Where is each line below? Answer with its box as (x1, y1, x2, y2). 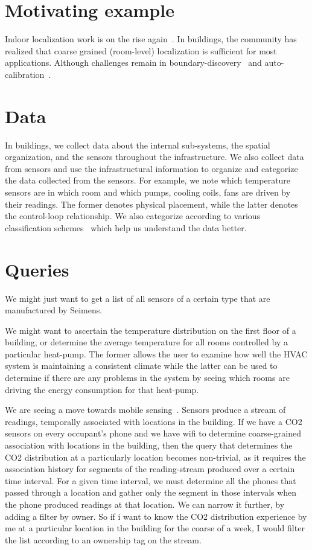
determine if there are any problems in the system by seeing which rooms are (5, 371, 290, 384)
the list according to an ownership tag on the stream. (5, 533, 202, 546)
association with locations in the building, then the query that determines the (5, 439, 293, 452)
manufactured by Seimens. (5, 304, 103, 316)
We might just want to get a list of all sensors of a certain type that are (5, 292, 270, 304)
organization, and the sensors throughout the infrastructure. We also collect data (5, 150, 304, 163)
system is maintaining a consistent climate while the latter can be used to (5, 359, 278, 372)
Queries (5, 257, 69, 281)
